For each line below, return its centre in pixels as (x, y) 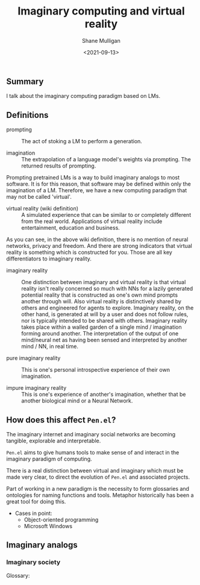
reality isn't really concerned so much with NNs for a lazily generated (107, 289)
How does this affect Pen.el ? (61, 420)
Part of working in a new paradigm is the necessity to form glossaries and (98, 488)
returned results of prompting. (59, 166)
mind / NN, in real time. (50, 346)
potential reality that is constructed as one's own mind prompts (100, 295)
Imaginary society (33, 562)
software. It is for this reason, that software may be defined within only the (99, 184)
